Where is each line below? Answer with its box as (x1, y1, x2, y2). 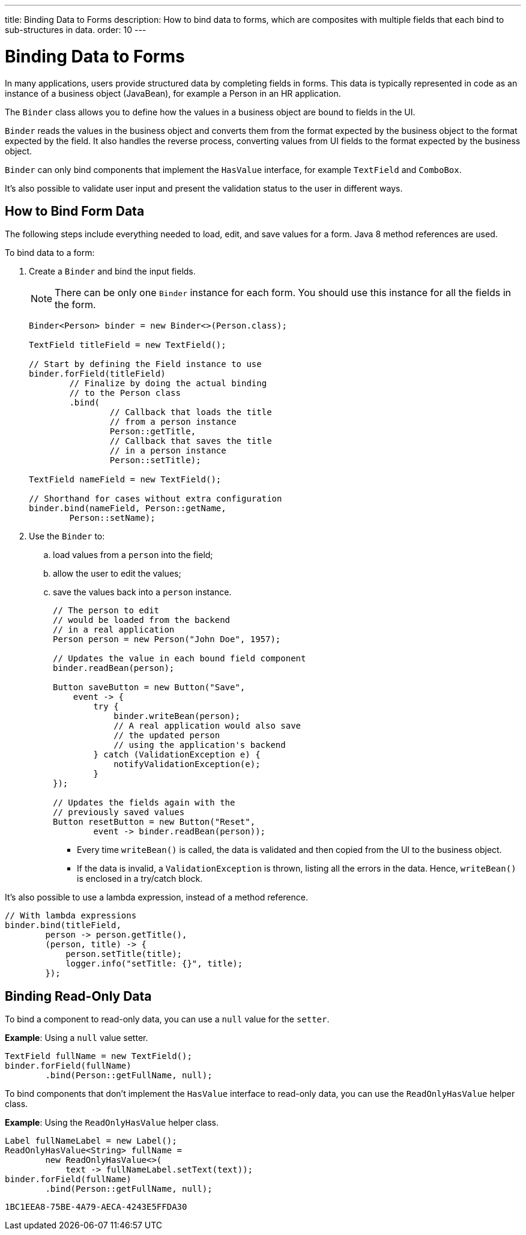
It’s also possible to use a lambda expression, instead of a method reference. (5, 892, 308, 903)
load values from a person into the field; (53, 550, 213, 560)
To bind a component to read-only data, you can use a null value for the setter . (5, 1014, 330, 1025)
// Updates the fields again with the (53, 798, 235, 808)
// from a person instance (109, 417, 237, 427)
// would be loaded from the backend (53, 615, 231, 625)
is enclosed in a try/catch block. (77, 873, 203, 884)
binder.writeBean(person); (113, 711, 240, 721)
